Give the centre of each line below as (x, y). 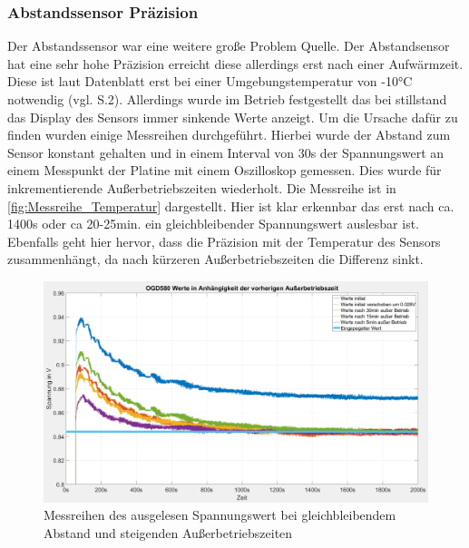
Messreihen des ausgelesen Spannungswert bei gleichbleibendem (220, 515)
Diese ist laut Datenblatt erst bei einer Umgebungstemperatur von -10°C (210, 81)
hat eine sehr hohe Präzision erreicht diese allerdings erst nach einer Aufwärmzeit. (235, 63)
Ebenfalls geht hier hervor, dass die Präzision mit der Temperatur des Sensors (224, 241)
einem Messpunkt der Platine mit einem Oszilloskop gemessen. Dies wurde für (225, 170)
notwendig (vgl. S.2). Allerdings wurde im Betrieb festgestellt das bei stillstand (227, 99)
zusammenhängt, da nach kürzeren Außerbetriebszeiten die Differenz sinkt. (215, 259)
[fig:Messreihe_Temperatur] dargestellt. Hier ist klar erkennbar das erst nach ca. (231, 205)
